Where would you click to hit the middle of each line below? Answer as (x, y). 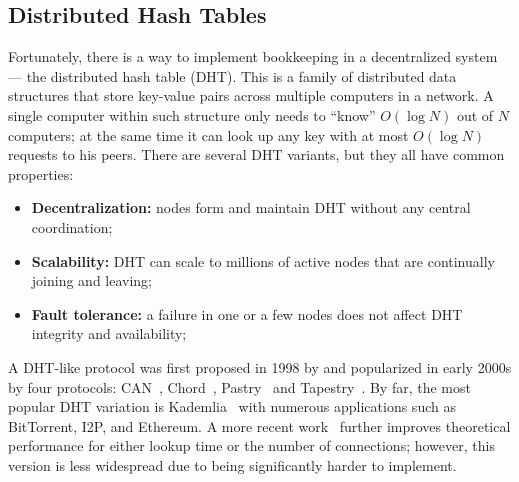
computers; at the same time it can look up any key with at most (208, 134)
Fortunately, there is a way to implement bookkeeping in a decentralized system (253, 56)
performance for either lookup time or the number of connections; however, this (251, 445)
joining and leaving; (92, 280)
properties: (41, 173)
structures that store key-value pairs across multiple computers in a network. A (251, 95)
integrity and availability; (109, 333)
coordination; (72, 226)
